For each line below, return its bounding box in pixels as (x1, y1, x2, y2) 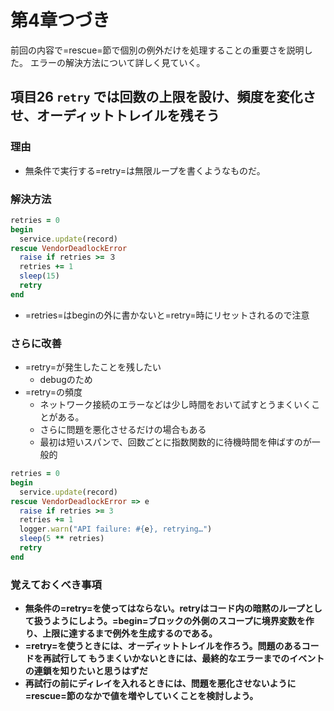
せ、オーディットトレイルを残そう (10, 107, 220, 125)
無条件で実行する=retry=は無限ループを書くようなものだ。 (24, 164, 266, 176)
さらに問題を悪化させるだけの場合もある (39, 424, 207, 436)
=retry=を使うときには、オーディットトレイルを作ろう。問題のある (24, 640, 302, 652)
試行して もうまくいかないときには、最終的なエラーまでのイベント (51, 652, 325, 665)
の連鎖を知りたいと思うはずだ (24, 665, 148, 677)
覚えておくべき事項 (10, 577, 102, 591)
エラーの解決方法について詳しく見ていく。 (29, 56, 206, 68)
